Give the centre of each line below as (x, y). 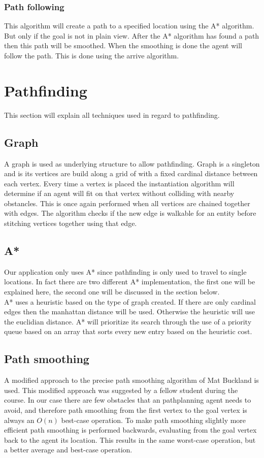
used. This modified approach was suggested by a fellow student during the (121, 390)
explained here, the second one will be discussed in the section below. (112, 292)
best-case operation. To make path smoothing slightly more (154, 420)
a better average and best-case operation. (68, 450)
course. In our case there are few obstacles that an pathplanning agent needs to (128, 400)
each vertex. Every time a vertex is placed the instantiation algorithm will (119, 183)
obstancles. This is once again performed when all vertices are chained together (127, 203)
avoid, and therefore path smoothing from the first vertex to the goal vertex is (126, 410)
